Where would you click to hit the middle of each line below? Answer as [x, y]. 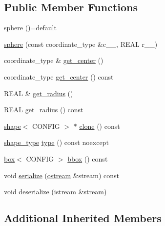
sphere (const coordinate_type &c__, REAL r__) [81, 44]
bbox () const [88, 158]
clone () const [100, 126]
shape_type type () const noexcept [56, 142]
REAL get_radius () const [44, 110]
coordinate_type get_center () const [59, 76]
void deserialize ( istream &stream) [55, 192]
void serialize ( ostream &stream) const [62, 175]
